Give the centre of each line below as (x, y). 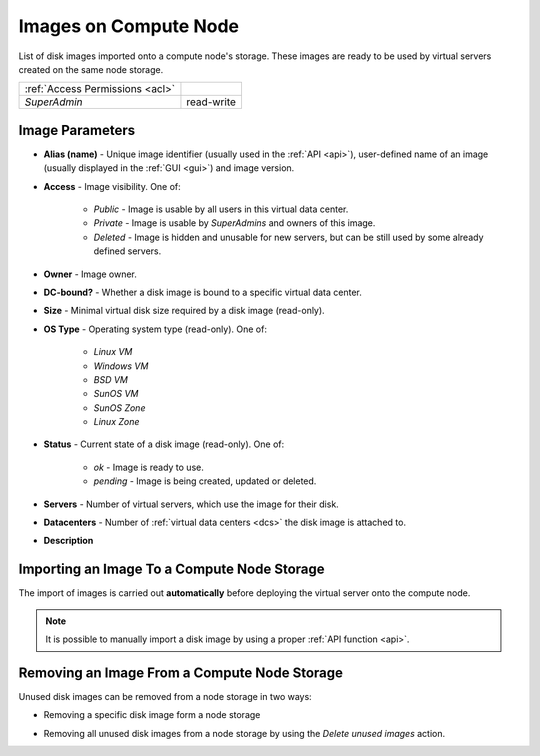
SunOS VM (116, 394)
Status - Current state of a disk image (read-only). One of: (164, 444)
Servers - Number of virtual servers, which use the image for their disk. (191, 504)
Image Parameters (76, 130)
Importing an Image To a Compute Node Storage (171, 569)
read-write (211, 102)
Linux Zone (116, 422)
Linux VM (113, 352)
